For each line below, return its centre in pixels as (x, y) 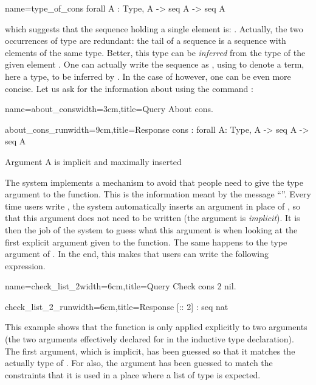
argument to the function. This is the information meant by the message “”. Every (158, 194)
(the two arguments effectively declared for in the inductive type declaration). (149, 339)
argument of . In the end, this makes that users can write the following (137, 254)
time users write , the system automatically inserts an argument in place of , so (153, 206)
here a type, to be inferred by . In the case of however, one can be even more (148, 76)
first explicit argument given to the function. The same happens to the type (146, 242)
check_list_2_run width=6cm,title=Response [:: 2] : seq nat (117, 306)
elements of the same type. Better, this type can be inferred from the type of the (155, 52)
